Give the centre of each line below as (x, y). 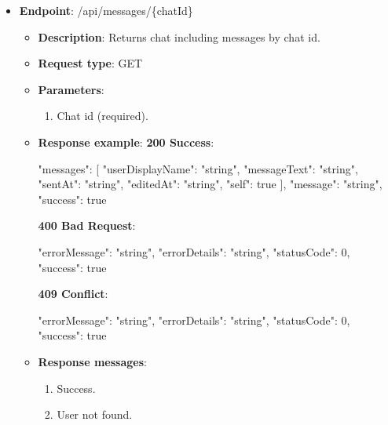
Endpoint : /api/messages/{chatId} (106, 10)
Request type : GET (90, 63)
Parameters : (71, 89)
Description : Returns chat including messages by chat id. (179, 36)
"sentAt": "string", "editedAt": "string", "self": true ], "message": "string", (210, 184)
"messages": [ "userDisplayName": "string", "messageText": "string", (198, 168)
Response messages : (92, 361)
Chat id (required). (102, 116)
